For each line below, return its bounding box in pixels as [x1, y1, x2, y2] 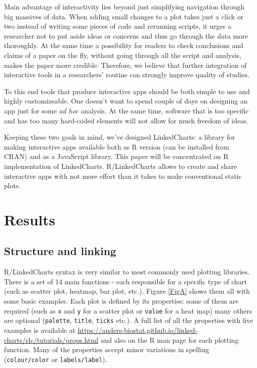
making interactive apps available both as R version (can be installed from [4, 141, 230, 152]
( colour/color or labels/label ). [4, 354, 107, 364]
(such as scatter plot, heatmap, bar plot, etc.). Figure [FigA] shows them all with [4, 286, 250, 296]
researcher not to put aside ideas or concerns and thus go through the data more [4, 30, 248, 41]
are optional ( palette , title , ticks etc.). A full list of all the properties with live [4, 315, 253, 325]
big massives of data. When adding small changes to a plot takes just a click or [4, 11, 244, 21]
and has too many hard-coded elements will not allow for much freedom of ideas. [4, 115, 249, 125]
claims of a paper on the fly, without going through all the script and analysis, [4, 50, 241, 60]
